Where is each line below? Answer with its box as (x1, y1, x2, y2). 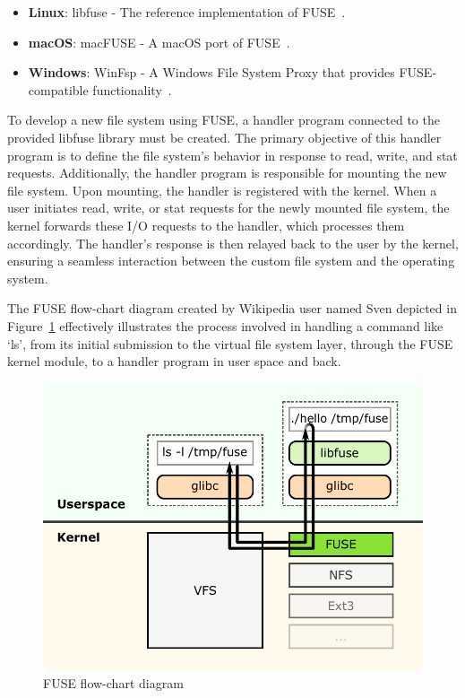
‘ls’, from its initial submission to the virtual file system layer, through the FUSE (7, 334, 453, 353)
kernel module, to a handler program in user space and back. (7, 352, 341, 371)
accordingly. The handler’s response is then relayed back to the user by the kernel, (7, 233, 459, 252)
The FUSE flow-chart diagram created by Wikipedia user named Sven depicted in (7, 299, 457, 318)
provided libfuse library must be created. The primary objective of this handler (7, 127, 442, 146)
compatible (28, 80, 89, 99)
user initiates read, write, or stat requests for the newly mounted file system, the (7, 198, 450, 217)
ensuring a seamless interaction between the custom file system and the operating (7, 251, 455, 270)
